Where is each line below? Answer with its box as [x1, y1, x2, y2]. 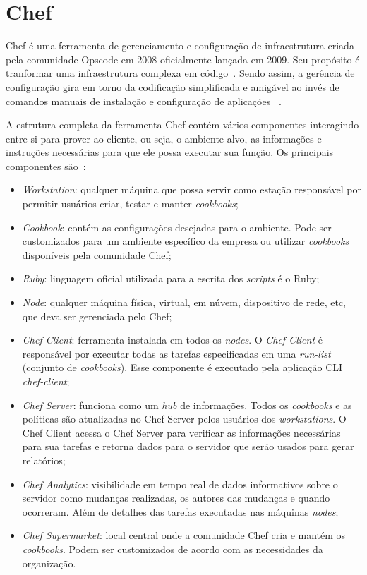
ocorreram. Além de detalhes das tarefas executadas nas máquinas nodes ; [22, 504, 339, 519]
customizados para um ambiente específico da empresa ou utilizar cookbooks [22, 234, 349, 248]
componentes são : [6, 158, 86, 173]
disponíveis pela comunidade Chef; [22, 247, 172, 262]
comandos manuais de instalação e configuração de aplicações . [6, 93, 282, 108]
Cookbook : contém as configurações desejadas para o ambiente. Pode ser [22, 219, 332, 234]
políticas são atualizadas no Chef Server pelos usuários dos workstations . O [22, 411, 347, 426]
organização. [22, 555, 76, 570]
